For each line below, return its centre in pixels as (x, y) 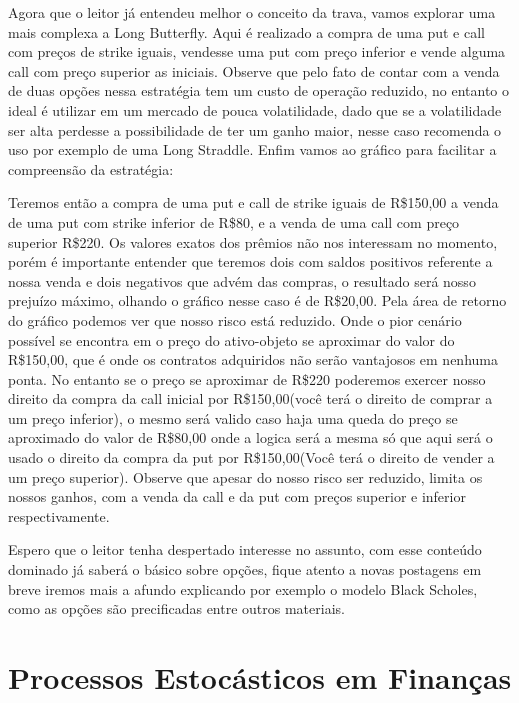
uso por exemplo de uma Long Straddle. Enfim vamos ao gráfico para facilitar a (252, 149)
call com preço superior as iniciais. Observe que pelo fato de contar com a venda (254, 70)
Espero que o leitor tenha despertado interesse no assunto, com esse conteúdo (245, 549)
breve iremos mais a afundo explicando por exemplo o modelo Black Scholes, (243, 588)
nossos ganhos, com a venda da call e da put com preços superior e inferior (237, 496)
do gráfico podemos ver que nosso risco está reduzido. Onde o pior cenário (235, 319)
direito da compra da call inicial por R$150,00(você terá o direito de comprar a (250, 398)
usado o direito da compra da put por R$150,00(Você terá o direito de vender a (251, 457)
